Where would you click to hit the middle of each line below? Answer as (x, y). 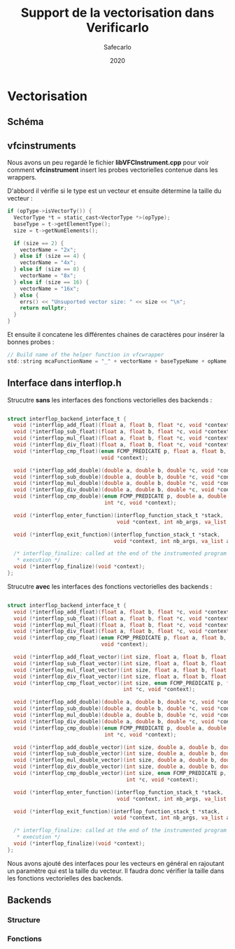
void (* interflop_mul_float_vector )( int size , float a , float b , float (120, 670)
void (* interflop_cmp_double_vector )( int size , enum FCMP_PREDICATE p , (120, 774)
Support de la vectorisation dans (117, 13)
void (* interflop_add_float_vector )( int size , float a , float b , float (120, 657)
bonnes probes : (31, 342)
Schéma (26, 122)
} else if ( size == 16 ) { (51, 282)
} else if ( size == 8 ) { (50, 269)
